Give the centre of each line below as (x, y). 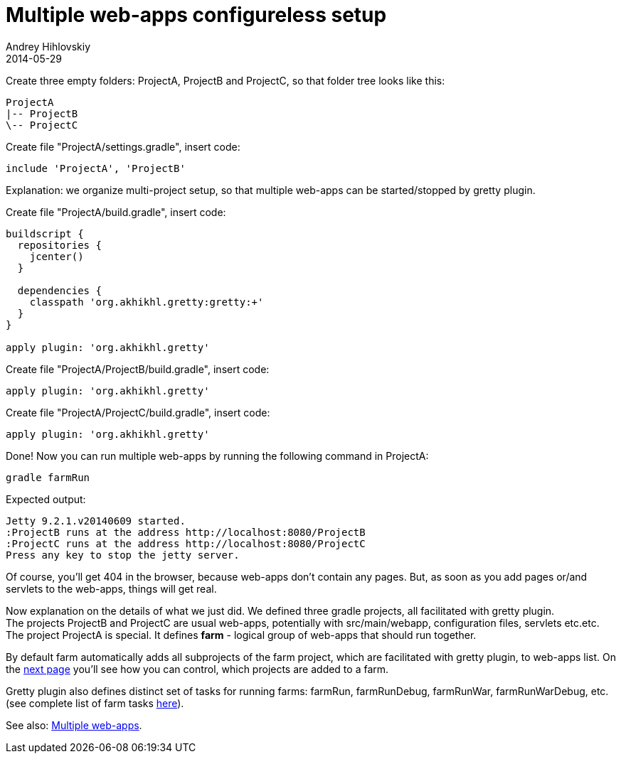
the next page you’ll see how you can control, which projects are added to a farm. (197, 669)
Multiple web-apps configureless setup (196, 15)
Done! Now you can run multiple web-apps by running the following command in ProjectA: (217, 456)
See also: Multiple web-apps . (74, 725)
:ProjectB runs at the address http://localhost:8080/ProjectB (186, 532)
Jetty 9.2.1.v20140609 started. (96, 521)
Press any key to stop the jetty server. (123, 555)
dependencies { (59, 290)
